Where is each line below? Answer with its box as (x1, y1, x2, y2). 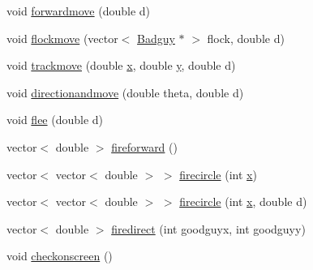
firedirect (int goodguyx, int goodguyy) (111, 220, 306, 237)
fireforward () (111, 138, 178, 155)
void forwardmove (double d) (6, 2, 151, 19)
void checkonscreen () (6, 247, 113, 264)
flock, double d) (207, 29, 285, 46)
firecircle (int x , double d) (179, 193, 307, 210)
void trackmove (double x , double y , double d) (6, 57, 236, 74)
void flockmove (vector (6, 29, 118, 46)
